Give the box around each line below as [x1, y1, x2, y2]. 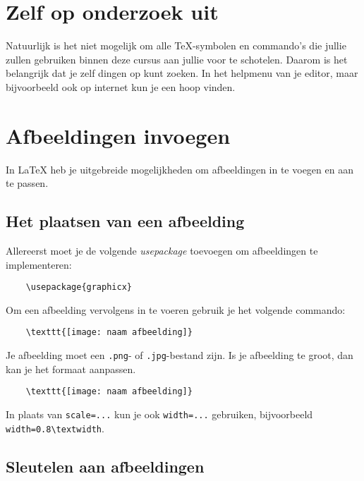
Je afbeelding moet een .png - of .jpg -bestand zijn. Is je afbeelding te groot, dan [6, 348, 353, 363]
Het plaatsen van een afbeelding [6, 210, 245, 232]
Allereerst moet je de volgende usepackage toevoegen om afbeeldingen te [6, 243, 318, 258]
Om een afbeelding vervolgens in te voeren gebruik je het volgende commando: [6, 302, 346, 317]
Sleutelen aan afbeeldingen [6, 455, 205, 477]
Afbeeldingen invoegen [6, 121, 231, 150]
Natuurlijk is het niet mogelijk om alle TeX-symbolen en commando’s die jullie [6, 38, 346, 53]
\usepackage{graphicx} [25, 282, 132, 293]
